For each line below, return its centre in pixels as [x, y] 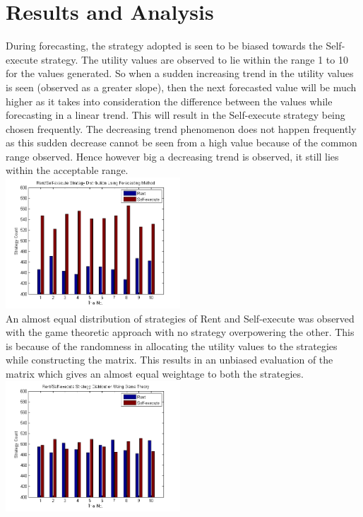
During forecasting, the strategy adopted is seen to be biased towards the [164, 46]
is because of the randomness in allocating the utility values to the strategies [172, 345]
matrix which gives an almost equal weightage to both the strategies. [155, 373]
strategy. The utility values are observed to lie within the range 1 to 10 [195, 59]
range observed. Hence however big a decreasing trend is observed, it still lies [172, 156]
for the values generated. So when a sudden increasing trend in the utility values [180, 73]
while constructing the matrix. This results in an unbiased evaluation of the [169, 360]
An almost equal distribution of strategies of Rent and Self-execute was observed [180, 318]
